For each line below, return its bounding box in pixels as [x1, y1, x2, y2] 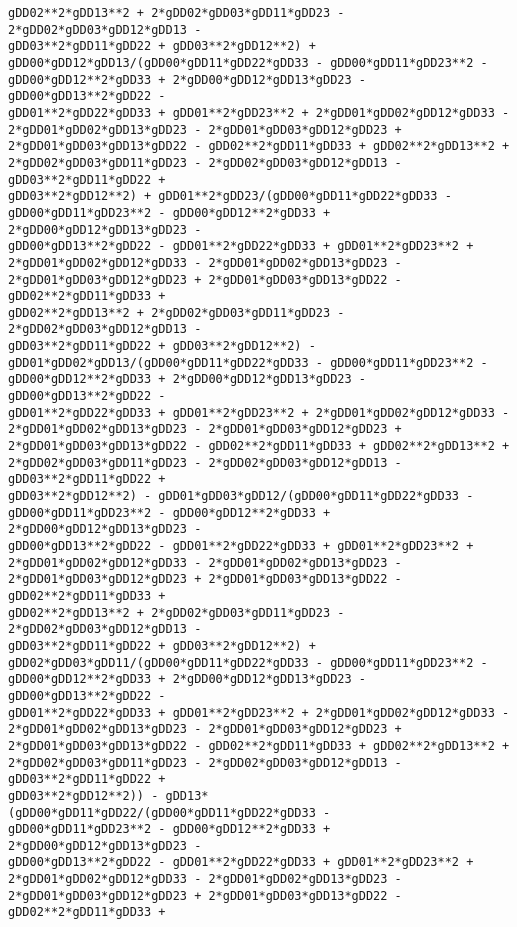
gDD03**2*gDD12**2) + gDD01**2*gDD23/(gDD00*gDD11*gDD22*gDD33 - [8, 189, 452, 204]
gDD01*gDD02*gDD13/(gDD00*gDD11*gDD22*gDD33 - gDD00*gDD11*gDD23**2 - [8, 355, 488, 370]
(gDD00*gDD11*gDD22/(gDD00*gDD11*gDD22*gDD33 [8, 805, 316, 820]
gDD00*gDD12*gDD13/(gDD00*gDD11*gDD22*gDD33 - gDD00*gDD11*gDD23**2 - [8, 55, 488, 70]
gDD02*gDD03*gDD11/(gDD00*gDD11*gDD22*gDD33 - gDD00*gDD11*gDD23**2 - [8, 655, 488, 670]
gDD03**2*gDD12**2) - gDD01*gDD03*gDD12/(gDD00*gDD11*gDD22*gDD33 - [8, 489, 474, 504]
